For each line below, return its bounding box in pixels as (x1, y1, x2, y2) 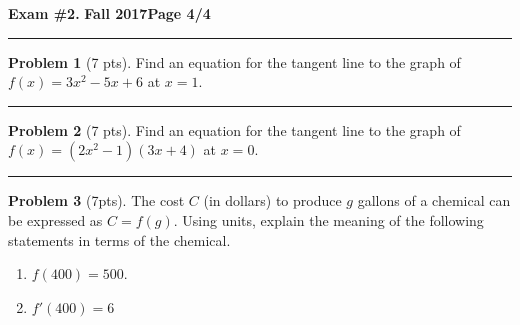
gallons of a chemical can (357, 190, 511, 211)
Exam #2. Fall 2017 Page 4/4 (8, 3, 211, 23)
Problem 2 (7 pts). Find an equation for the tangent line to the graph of (8, 119, 461, 140)
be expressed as (8, 209, 103, 230)
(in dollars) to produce (203, 190, 342, 211)
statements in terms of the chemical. (8, 229, 231, 250)
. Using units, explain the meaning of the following (173, 209, 484, 230)
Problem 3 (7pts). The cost (8, 190, 185, 211)
